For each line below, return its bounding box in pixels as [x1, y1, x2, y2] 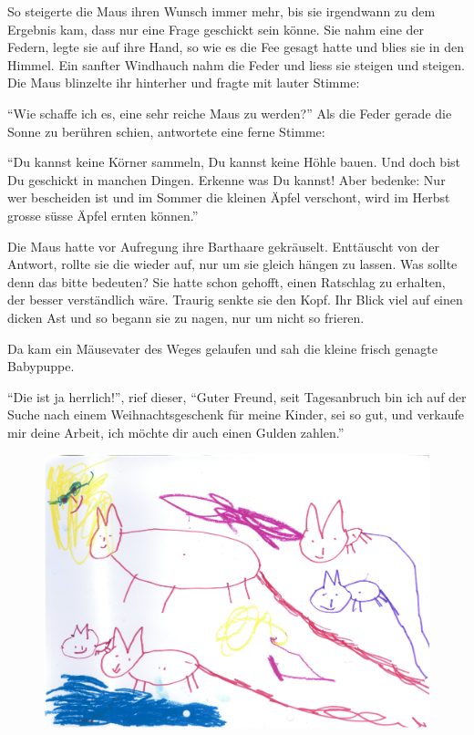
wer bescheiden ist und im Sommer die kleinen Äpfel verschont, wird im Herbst [7, 188, 450, 207]
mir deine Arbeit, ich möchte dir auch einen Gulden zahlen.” [7, 422, 345, 441]
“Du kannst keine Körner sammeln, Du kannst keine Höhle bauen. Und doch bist [7, 152, 461, 171]
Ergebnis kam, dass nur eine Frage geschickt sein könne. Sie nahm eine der [7, 19, 425, 38]
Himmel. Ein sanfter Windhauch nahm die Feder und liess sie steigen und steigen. [7, 55, 465, 74]
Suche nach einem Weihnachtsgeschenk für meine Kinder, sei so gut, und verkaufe [7, 405, 464, 424]
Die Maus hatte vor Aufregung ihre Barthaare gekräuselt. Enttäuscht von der [7, 236, 439, 255]
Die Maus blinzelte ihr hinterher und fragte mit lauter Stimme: [7, 73, 360, 92]
